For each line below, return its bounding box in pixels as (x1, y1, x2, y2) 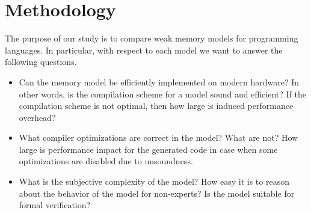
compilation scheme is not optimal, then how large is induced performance (19, 99, 294, 112)
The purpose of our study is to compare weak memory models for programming (5, 32, 298, 45)
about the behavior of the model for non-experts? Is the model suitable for (19, 187, 295, 199)
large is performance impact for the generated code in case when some (19, 143, 278, 155)
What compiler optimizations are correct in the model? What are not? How (19, 131, 298, 144)
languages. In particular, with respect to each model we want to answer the (5, 43, 283, 56)
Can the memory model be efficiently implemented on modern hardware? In (19, 75, 300, 88)
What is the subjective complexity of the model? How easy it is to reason (19, 175, 289, 188)
